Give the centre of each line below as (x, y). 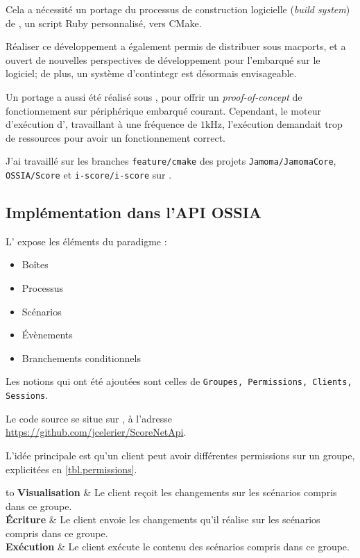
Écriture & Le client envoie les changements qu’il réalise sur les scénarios (163, 519)
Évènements (47, 335)
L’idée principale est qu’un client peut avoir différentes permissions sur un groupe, (180, 455)
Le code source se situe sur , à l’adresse (89, 418)
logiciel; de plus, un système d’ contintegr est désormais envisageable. (151, 73)
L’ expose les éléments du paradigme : (86, 241)
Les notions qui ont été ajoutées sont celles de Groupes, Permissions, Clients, (179, 381)
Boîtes (35, 264)
